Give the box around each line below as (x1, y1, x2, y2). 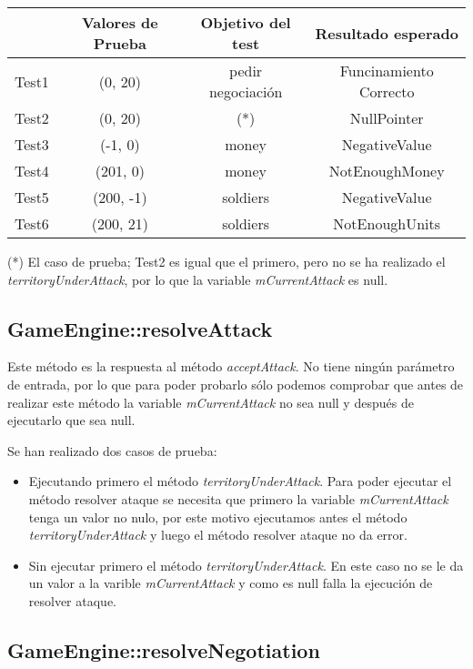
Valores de (82, 12, 158, 33)
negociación (208, 81, 283, 102)
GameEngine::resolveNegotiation (7, 635, 320, 664)
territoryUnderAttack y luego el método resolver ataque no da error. (28, 525, 408, 544)
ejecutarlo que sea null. (7, 411, 136, 430)
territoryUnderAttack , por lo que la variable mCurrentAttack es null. (7, 269, 388, 289)
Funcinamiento (339, 60, 434, 81)
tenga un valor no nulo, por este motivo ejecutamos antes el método (28, 507, 408, 526)
